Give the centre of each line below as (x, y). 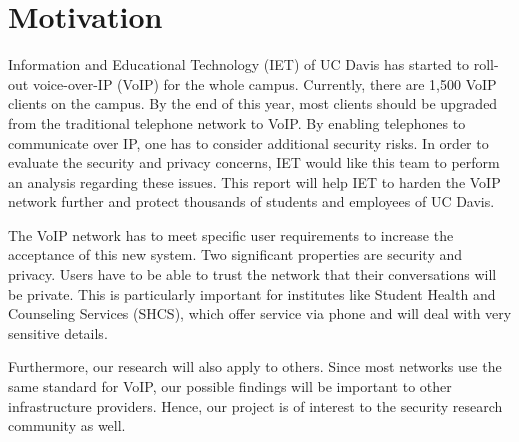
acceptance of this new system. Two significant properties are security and (235, 254)
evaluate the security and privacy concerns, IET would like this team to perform (254, 162)
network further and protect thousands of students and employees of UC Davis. (251, 201)
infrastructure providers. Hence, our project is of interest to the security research (255, 405)
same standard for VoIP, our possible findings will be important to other (230, 386)
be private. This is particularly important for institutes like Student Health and (252, 293)
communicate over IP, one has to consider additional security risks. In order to (248, 142)
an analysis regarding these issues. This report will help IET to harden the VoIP (254, 181)
